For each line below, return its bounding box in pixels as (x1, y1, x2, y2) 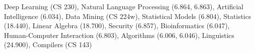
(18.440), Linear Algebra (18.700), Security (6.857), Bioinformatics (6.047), (4, 20, 230, 31)
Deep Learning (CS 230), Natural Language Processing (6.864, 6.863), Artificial (4, 1, 244, 11)
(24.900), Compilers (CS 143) (4, 39, 92, 50)
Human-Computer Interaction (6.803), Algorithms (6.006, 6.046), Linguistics (4, 30, 234, 40)
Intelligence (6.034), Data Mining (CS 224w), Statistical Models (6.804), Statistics (4, 11, 251, 21)
